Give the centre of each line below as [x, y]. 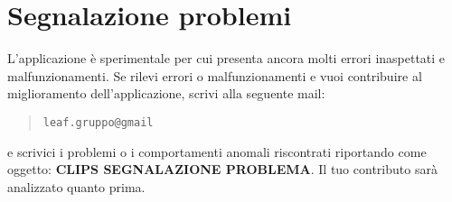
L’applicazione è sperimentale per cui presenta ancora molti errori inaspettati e [226, 58]
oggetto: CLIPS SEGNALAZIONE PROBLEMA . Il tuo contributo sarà [222, 169]
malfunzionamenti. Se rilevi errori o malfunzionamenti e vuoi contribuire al [215, 75]
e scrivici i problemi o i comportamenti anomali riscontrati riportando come [217, 151]
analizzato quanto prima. [76, 186]
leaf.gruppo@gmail [98, 122]
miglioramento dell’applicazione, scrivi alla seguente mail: [166, 93]
